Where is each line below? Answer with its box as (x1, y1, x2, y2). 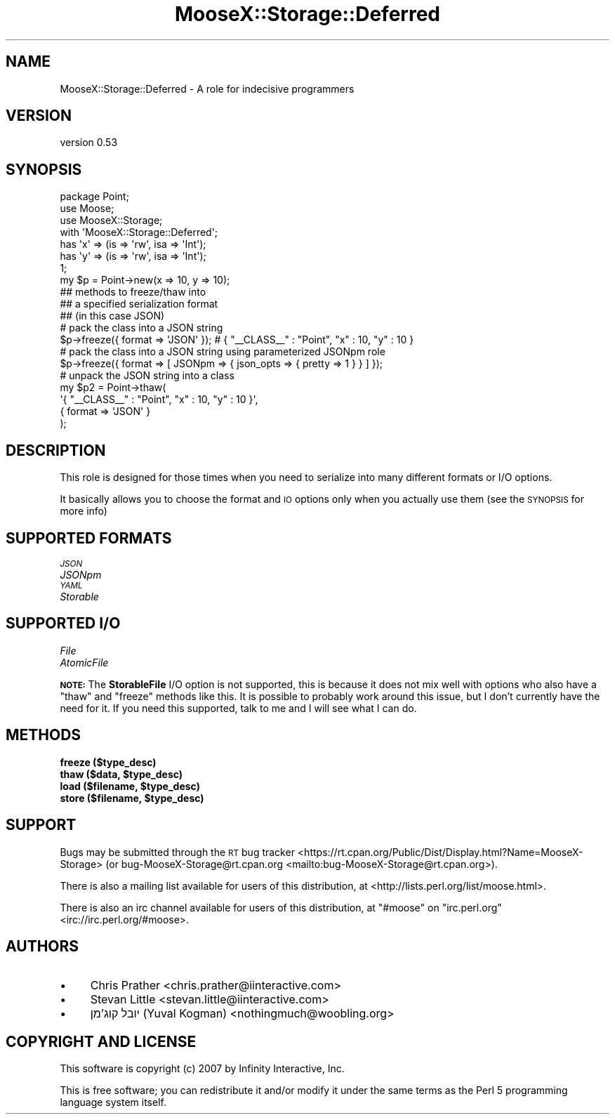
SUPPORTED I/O (6, 614, 121, 633)
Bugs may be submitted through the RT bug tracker (60, 845, 295, 858)
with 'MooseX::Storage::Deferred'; (60, 226, 218, 239)
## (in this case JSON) (60, 310, 165, 322)
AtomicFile (60, 656, 109, 668)
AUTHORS (6, 937, 79, 955)
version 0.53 (60, 136, 118, 149)
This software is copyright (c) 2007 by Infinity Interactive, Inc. (60, 1062, 345, 1075)
